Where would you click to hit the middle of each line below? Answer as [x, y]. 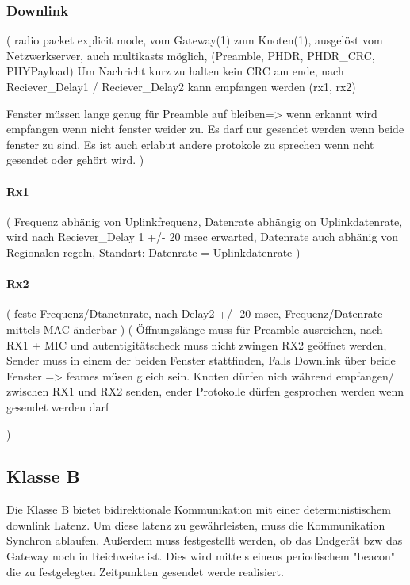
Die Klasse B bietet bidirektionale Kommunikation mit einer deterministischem [199, 509]
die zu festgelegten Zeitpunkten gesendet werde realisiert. [145, 571]
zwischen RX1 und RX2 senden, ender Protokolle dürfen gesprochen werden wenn [205, 391]
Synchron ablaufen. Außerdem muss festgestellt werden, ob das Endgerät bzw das [205, 540]
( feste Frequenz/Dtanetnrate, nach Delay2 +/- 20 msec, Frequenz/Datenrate [195, 314]
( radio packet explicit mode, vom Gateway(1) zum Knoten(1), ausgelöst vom [195, 40]
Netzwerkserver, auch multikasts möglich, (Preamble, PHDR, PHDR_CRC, [191, 55]
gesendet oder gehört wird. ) [75, 160]
